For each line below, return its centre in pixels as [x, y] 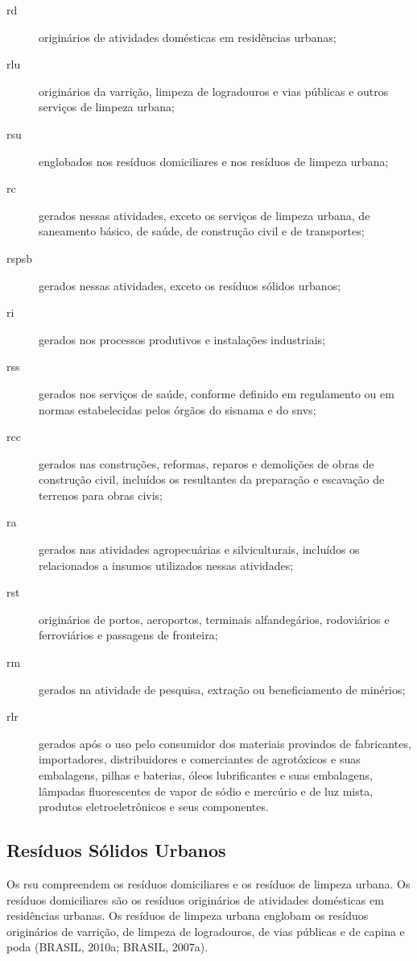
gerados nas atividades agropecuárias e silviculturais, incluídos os [199, 549]
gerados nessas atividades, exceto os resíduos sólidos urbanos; [190, 285]
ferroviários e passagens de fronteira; [128, 635]
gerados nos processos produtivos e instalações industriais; [182, 339]
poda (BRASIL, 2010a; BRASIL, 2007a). [107, 947]
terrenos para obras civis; [101, 495]
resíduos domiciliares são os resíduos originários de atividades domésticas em [195, 899]
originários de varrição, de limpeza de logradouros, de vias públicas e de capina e [206, 931]
